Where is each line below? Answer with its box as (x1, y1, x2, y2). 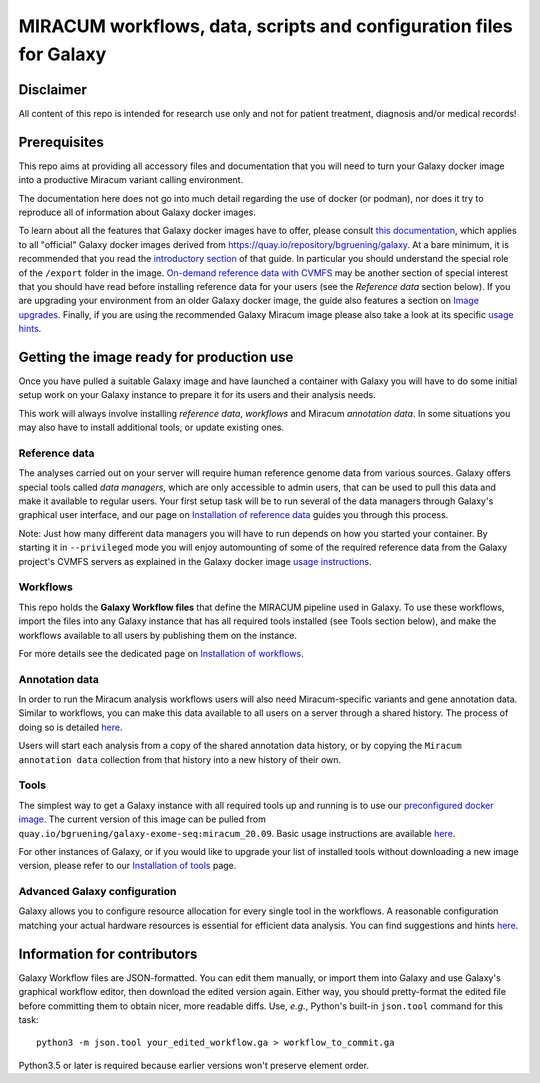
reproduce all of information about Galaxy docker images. (18, 206, 257, 218)
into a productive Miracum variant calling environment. (18, 174, 244, 186)
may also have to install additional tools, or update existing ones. (18, 421, 285, 434)
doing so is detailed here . (18, 721, 123, 733)
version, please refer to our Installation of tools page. (18, 860, 237, 872)
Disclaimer (18, 81, 87, 98)
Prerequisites (18, 133, 104, 150)
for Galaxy (18, 43, 107, 65)
